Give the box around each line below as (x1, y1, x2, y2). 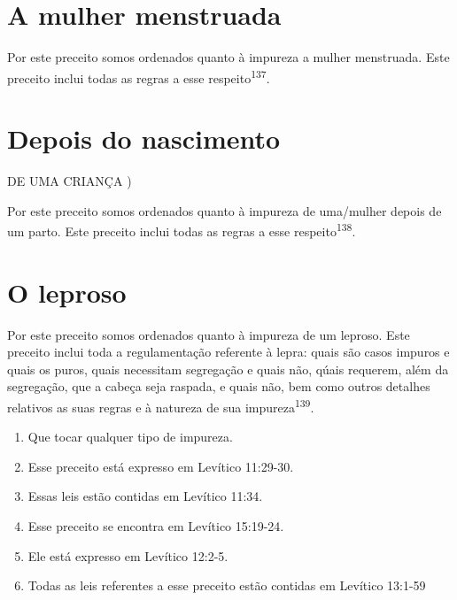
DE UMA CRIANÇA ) (7, 172, 132, 190)
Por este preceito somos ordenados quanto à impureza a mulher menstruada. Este (7, 48, 450, 66)
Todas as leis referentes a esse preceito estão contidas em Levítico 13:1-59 (27, 576, 426, 595)
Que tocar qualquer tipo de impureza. (27, 427, 233, 446)
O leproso (7, 273, 127, 310)
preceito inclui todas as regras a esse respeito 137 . (7, 65, 270, 87)
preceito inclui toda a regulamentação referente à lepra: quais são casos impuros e (7, 342, 450, 361)
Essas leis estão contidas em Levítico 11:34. (27, 487, 263, 505)
